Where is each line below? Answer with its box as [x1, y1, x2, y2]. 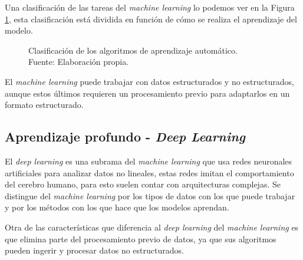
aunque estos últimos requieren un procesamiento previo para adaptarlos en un [5, 87, 290, 99]
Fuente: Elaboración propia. [28, 55, 129, 68]
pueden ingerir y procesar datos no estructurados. [5, 244, 184, 256]
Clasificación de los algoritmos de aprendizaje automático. [28, 44, 238, 56]
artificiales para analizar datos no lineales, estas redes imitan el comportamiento [5, 166, 294, 179]
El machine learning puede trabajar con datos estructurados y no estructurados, [5, 75, 294, 87]
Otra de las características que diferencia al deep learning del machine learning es [5, 220, 299, 233]
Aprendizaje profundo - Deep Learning [5, 127, 245, 146]
